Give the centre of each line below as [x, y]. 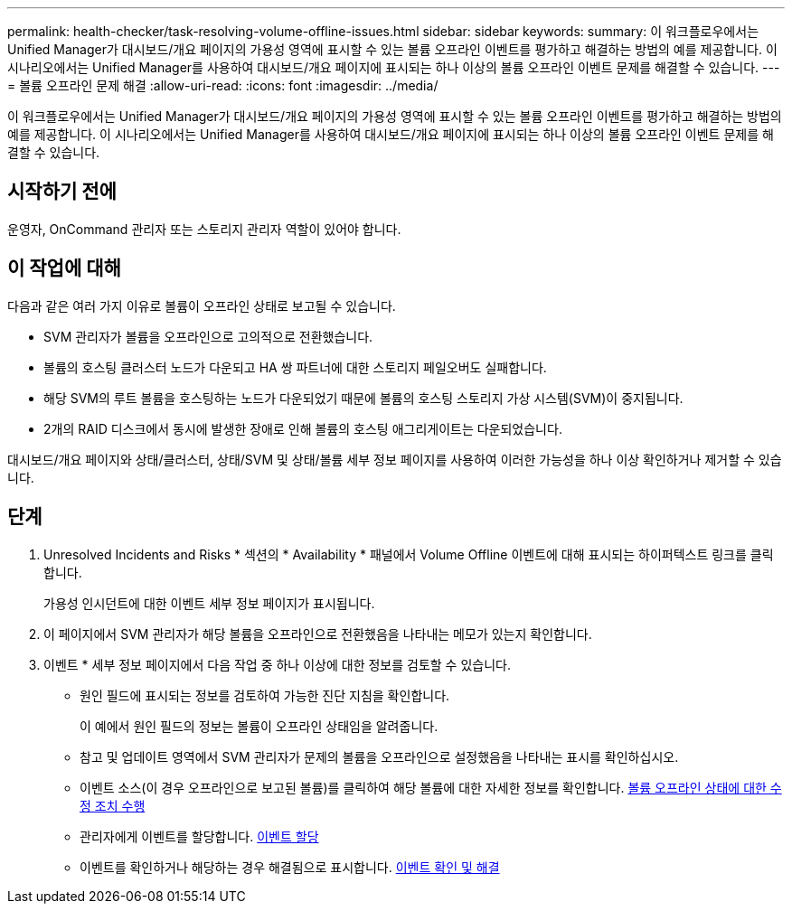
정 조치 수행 [113, 805]
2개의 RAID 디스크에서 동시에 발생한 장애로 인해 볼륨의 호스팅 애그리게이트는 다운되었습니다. [303, 428]
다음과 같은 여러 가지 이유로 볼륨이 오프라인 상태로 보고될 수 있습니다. [202, 305]
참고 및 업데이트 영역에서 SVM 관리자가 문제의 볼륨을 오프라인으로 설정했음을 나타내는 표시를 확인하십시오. [379, 756]
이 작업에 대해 [64, 268]
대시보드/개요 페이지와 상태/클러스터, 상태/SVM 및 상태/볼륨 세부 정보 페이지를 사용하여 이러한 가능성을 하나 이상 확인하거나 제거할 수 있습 [395, 459]
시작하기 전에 [62, 192]
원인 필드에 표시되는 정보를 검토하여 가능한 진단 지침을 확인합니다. [265, 695]
